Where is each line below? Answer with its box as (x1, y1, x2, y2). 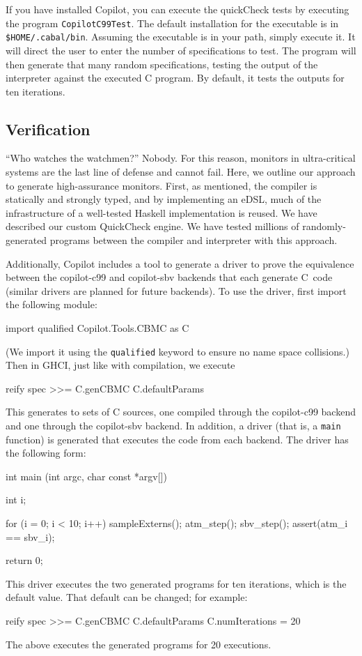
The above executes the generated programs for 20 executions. (6, 636, 271, 651)
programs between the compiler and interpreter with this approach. (49, 233, 338, 247)
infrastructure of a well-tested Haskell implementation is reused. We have (6, 205, 317, 220)
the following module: (6, 297, 97, 312)
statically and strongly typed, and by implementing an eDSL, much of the (6, 192, 322, 206)
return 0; (6, 553, 43, 567)
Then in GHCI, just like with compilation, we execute (6, 358, 235, 372)
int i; (6, 492, 26, 507)
